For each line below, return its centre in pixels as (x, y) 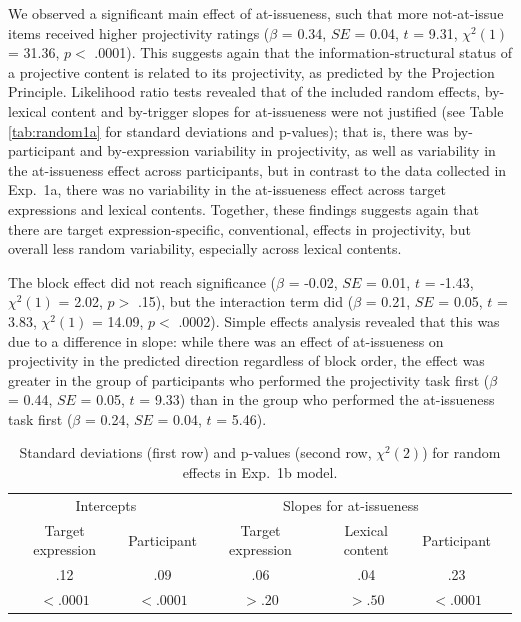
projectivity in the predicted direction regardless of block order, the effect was (246, 360)
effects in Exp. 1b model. (260, 472)
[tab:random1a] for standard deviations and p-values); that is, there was (228, 130)
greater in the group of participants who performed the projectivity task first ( (249, 379)
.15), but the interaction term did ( (245, 301)
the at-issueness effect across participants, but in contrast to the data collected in (257, 169)
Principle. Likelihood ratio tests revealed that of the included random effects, (244, 91)
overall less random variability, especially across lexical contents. (205, 248)
